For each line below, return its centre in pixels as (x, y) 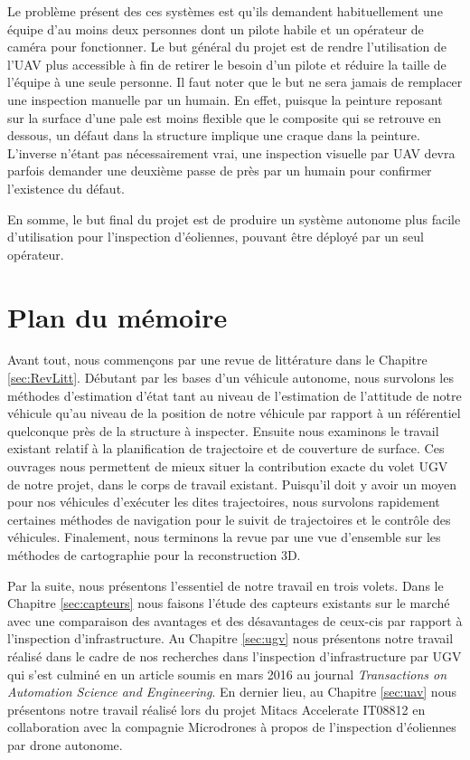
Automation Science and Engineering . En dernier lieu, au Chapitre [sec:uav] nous (232, 692)
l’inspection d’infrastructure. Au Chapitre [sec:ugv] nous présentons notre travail (230, 638)
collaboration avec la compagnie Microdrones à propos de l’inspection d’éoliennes (232, 727)
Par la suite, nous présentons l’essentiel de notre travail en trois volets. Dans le (226, 585)
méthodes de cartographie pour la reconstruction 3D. (154, 554)
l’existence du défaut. (66, 188)
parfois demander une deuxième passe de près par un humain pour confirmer (220, 171)
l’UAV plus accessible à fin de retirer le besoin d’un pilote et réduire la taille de (227, 64)
